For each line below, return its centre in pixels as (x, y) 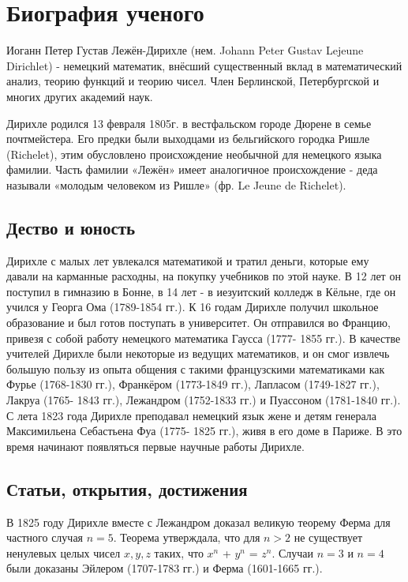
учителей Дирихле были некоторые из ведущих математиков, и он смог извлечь (198, 353)
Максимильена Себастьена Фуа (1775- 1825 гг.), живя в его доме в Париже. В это (204, 431)
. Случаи (293, 552)
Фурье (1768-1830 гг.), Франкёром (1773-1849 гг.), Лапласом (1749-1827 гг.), (193, 384)
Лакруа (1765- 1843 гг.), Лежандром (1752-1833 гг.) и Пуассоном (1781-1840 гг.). (204, 400)
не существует (328, 537)
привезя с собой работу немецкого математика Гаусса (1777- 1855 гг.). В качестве (204, 338)
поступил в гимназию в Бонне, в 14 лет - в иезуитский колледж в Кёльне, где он (201, 291)
